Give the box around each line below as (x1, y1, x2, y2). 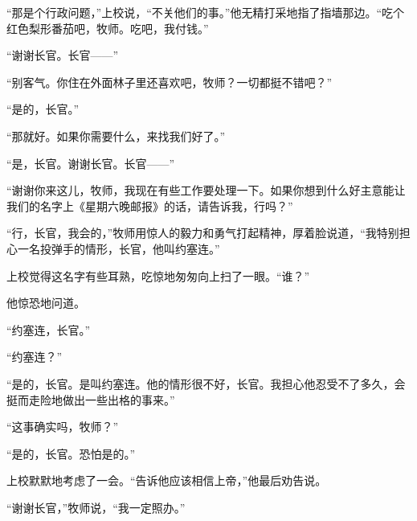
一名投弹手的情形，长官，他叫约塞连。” (17, 240, 220, 256)
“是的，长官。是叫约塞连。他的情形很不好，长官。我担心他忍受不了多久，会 (6, 375, 406, 392)
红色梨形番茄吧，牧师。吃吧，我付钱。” (6, 19, 209, 36)
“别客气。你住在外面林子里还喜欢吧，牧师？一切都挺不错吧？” (6, 73, 333, 90)
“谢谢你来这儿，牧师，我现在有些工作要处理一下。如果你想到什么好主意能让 (6, 182, 406, 199)
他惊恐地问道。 (6, 294, 85, 311)
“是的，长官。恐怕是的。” (6, 445, 136, 462)
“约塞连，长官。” (6, 321, 91, 338)
